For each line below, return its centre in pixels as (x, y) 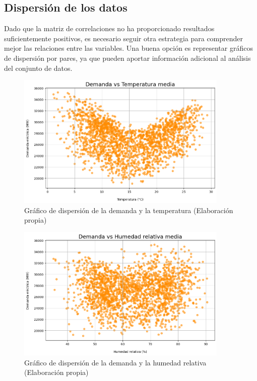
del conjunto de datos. (38, 68)
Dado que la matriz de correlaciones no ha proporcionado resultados (109, 28)
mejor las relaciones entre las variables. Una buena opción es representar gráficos (128, 48)
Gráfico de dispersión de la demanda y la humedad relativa (115, 362)
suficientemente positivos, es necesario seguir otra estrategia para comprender (124, 38)
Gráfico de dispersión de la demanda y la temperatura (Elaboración (129, 210)
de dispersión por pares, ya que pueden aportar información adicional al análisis (127, 58)
